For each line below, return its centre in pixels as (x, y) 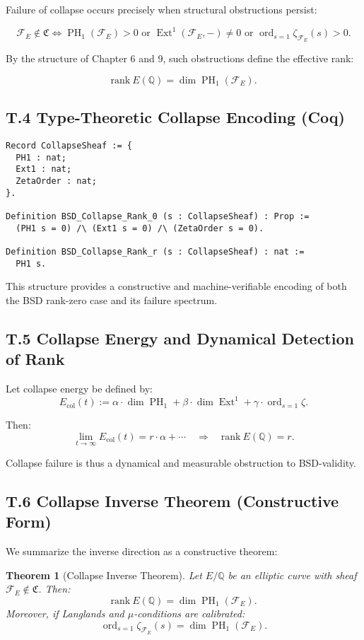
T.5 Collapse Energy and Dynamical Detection (180, 338)
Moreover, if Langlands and (65, 613)
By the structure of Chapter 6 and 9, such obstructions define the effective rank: (180, 58)
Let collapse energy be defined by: (79, 389)
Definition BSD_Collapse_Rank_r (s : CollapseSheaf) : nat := (155, 252)
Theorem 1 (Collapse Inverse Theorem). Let (104, 575)
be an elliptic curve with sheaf (292, 575)
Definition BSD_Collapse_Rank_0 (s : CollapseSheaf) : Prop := (158, 217)
